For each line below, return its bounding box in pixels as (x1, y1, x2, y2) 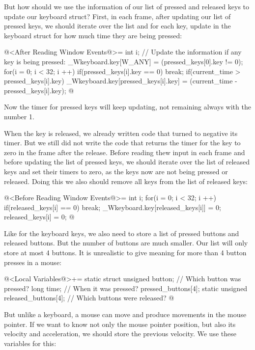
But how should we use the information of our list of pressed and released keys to (4, 1, 250, 11)
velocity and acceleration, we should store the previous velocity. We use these (4, 328, 236, 339)
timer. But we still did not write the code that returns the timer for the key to (4, 137, 241, 148)
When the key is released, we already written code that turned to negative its (4, 128, 238, 138)
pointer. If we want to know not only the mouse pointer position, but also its (4, 319, 236, 329)
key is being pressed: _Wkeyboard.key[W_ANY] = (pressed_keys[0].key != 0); (4, 56, 243, 66)
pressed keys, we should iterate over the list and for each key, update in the (4, 21, 231, 31)
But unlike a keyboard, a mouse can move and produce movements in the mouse (4, 309, 247, 320)
